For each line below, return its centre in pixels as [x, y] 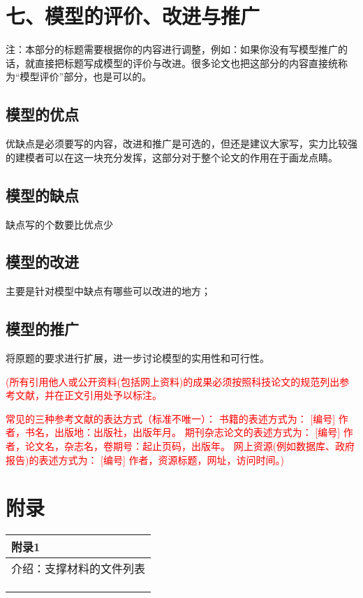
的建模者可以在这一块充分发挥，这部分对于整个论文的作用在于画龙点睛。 [172, 157]
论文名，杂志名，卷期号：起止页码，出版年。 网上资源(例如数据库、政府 [190, 446]
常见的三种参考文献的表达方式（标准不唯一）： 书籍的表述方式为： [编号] [171, 418]
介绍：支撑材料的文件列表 [79, 569]
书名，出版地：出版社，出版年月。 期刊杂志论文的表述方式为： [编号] [183, 432]
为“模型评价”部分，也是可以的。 [79, 76]
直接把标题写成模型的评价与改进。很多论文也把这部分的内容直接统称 [191, 63]
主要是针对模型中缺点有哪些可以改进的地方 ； [108, 291]
